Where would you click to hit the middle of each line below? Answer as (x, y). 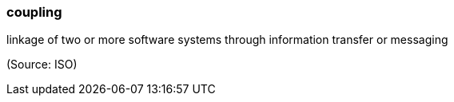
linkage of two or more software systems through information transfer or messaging (227, 40)
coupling (34, 12)
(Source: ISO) (42, 65)
